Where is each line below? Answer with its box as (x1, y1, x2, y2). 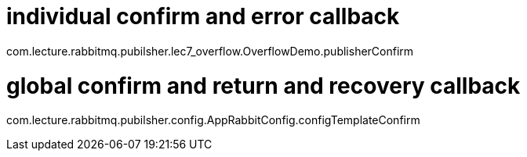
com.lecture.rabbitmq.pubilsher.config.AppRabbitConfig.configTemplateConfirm (6, 113, 420, 127)
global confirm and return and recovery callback (6, 72, 521, 99)
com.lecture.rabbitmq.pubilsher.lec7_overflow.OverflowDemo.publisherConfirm (6, 44, 414, 58)
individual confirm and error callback (6, 3, 400, 30)
